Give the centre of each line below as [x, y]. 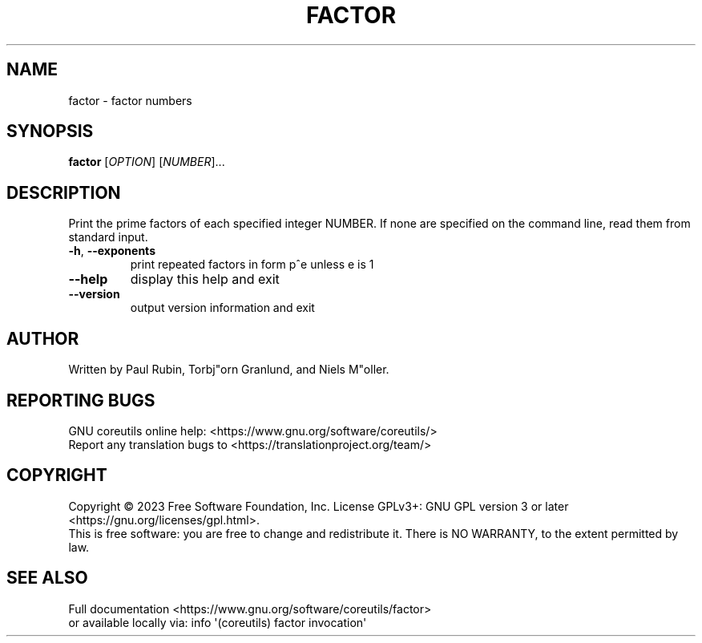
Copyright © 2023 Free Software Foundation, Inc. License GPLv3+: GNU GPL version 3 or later [319, 506]
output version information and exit [222, 308]
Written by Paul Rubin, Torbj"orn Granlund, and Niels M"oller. [229, 370]
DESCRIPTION [64, 192]
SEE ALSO [47, 578]
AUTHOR [43, 338]
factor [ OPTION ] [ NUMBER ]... [147, 162]
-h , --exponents [112, 251]
